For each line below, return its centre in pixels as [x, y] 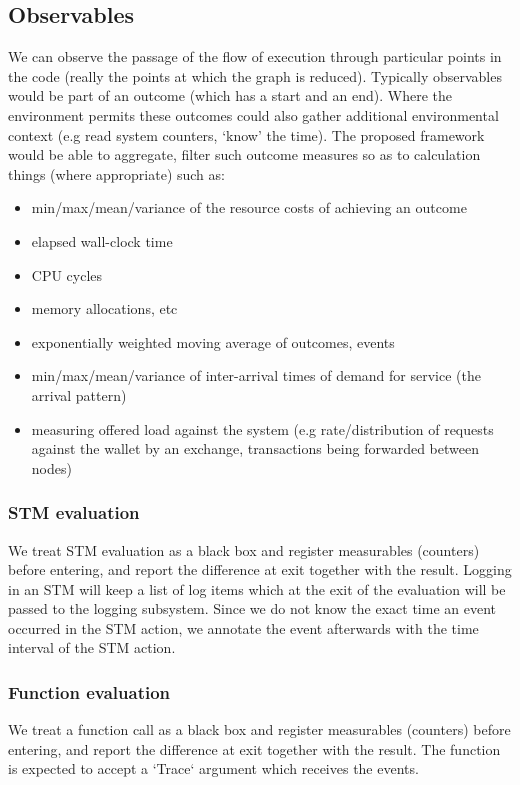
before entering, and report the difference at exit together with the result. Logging [260, 569]
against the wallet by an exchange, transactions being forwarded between [255, 448]
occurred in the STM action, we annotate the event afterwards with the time [243, 627]
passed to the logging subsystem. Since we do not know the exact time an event [252, 608]
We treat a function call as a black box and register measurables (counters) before [259, 729]
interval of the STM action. [92, 647]
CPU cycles [67, 274]
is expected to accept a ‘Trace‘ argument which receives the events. [213, 768]
